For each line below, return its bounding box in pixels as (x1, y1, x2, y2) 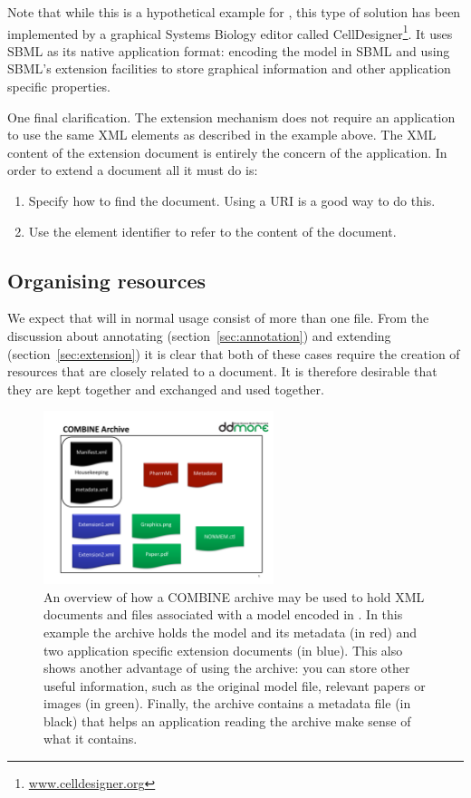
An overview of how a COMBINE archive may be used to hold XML (43, 587, 425, 606)
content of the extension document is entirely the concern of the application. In (7, 142, 447, 161)
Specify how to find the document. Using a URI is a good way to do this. (28, 191, 436, 209)
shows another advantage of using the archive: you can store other (43, 658, 410, 677)
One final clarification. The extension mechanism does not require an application (7, 107, 456, 126)
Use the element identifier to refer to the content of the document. (28, 221, 397, 240)
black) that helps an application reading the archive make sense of (43, 711, 411, 730)
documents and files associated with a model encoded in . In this (43, 605, 403, 624)
